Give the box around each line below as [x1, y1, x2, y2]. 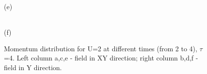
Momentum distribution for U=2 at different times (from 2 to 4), [4, 43, 197, 53]
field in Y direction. [4, 62, 62, 72]
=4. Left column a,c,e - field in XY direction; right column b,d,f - [4, 53, 198, 63]
